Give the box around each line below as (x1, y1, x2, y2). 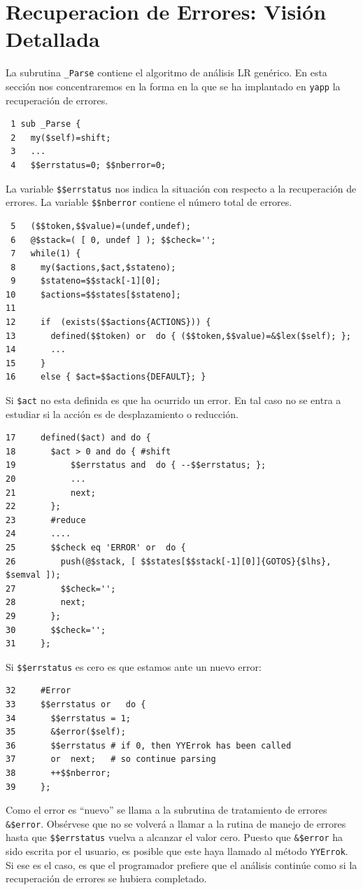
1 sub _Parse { (10, 119, 81, 130)
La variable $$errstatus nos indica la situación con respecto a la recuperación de (6, 181, 357, 195)
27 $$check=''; (6, 583, 116, 594)
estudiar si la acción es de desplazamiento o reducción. (6, 406, 239, 421)
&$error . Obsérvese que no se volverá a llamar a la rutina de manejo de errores (6, 816, 346, 830)
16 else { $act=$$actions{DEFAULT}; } (6, 372, 206, 382)
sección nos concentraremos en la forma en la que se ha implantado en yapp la (6, 78, 341, 93)
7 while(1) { (10, 249, 81, 259)
